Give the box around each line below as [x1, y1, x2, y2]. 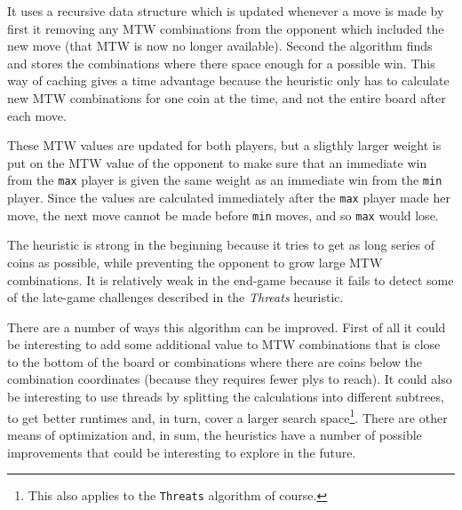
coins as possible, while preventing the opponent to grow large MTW [7, 252, 383, 271]
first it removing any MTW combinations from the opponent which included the [7, 19, 444, 37]
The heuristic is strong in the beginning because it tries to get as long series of [7, 235, 435, 254]
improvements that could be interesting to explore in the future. [7, 442, 356, 461]
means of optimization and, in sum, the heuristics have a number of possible [7, 425, 422, 443]
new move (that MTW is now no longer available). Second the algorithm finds [7, 36, 433, 55]
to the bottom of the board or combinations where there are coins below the [7, 352, 422, 371]
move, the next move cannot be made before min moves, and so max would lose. [7, 205, 439, 224]
